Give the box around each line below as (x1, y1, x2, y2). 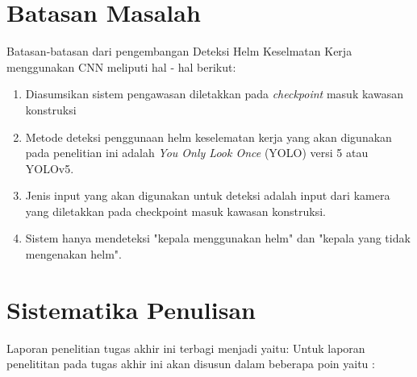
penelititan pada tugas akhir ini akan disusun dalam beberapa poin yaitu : (6, 355, 375, 372)
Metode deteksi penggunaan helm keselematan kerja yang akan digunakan (25, 128, 392, 145)
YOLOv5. (25, 159, 74, 176)
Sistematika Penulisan (6, 292, 256, 325)
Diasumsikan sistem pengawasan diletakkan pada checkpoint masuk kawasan (25, 85, 403, 102)
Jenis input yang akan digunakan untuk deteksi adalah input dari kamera (25, 187, 390, 204)
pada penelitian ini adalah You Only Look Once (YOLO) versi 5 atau (25, 144, 369, 161)
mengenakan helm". (25, 246, 122, 263)
